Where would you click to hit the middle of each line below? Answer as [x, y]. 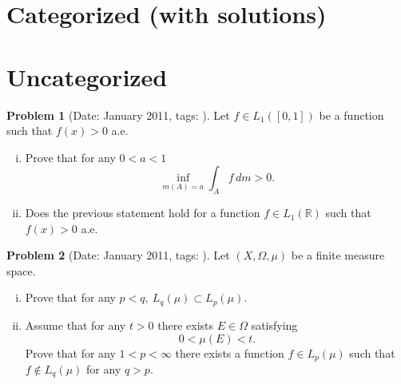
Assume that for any [75, 325]
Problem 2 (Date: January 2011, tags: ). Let [118, 255]
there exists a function [230, 352]
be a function [351, 115]
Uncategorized [87, 76]
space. [21, 270]
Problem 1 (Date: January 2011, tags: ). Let [118, 115]
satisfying [274, 325]
